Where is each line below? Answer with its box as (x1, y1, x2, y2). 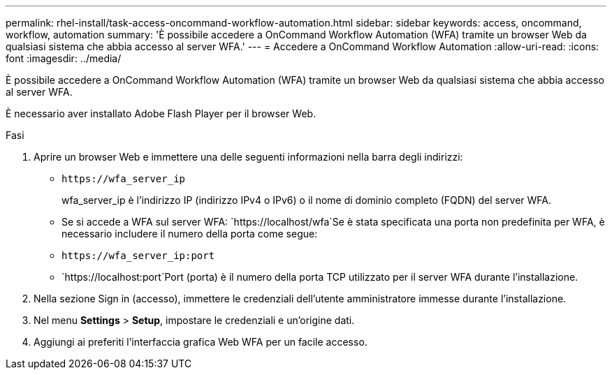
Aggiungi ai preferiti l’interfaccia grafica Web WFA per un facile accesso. (34, 336, 367, 348)
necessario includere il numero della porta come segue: (61, 228, 318, 240)
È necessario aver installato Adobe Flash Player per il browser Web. (6, 108, 316, 119)
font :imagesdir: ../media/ (6, 52, 122, 64)
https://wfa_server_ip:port (61, 250, 215, 261)
